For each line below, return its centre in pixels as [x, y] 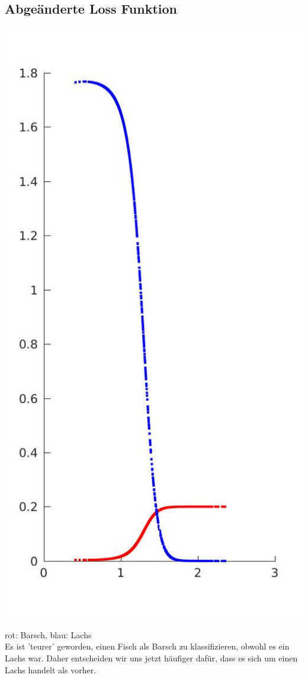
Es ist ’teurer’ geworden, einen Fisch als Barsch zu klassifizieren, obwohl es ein [147, 646]
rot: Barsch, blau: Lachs [48, 634]
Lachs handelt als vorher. [51, 669]
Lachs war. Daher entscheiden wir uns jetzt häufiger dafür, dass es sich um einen [151, 658]
